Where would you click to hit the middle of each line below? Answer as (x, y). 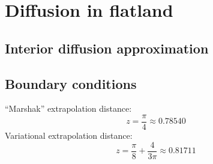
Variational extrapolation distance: (69, 135)
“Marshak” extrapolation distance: (68, 108)
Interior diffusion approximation (107, 48)
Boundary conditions (71, 83)
